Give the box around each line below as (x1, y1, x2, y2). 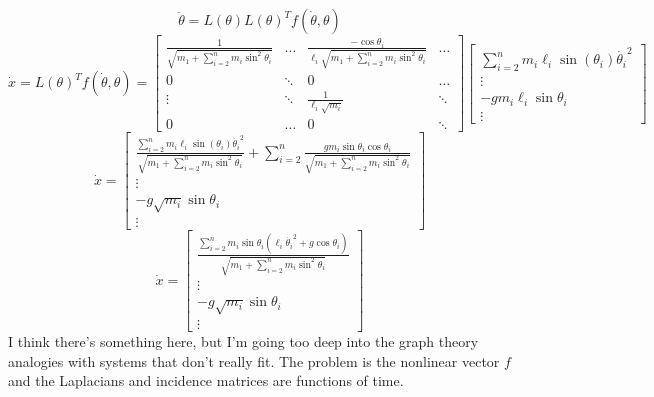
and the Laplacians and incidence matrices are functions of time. (8, 370, 404, 391)
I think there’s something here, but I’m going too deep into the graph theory (8, 331, 479, 352)
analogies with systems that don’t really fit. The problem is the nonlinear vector (8, 350, 500, 371)
